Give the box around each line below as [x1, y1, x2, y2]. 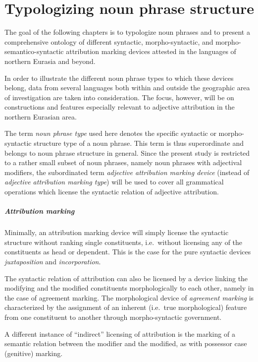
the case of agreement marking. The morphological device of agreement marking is [4, 292, 254, 302]
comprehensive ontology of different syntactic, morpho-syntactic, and [4, 36, 213, 47]
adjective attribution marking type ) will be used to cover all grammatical [4, 177, 224, 187]
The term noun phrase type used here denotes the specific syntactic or [4, 128, 216, 138]
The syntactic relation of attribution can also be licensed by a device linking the [4, 273, 248, 283]
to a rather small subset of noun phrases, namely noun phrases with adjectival [4, 157, 242, 168]
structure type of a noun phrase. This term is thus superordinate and [34, 138, 244, 148]
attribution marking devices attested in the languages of [66, 46, 236, 57]
